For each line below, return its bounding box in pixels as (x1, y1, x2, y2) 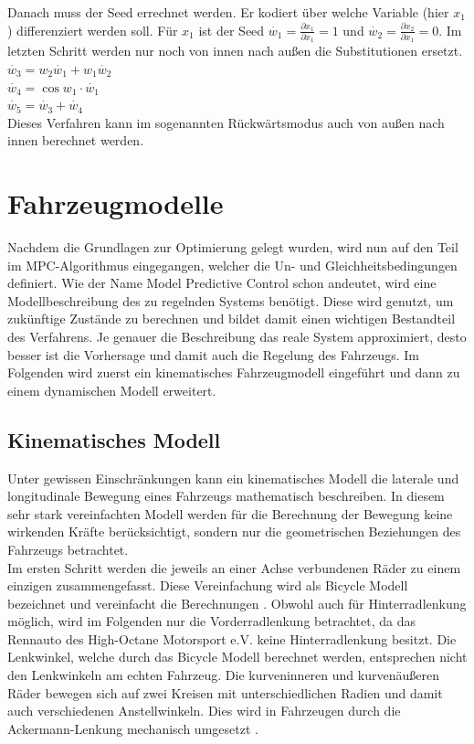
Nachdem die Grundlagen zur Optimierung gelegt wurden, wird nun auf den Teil (7, 238, 458, 256)
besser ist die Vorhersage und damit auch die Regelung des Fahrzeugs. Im (7, 345, 419, 364)
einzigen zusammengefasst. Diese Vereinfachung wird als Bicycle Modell (7, 576, 408, 595)
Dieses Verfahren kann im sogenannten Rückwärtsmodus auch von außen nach (7, 112, 445, 132)
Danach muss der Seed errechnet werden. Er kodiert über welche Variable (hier (7, 3, 449, 21)
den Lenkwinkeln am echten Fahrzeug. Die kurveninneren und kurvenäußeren (7, 665, 439, 685)
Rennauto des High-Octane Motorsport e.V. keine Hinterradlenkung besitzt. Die (7, 629, 457, 648)
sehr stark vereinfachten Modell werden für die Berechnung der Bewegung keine (7, 504, 453, 523)
